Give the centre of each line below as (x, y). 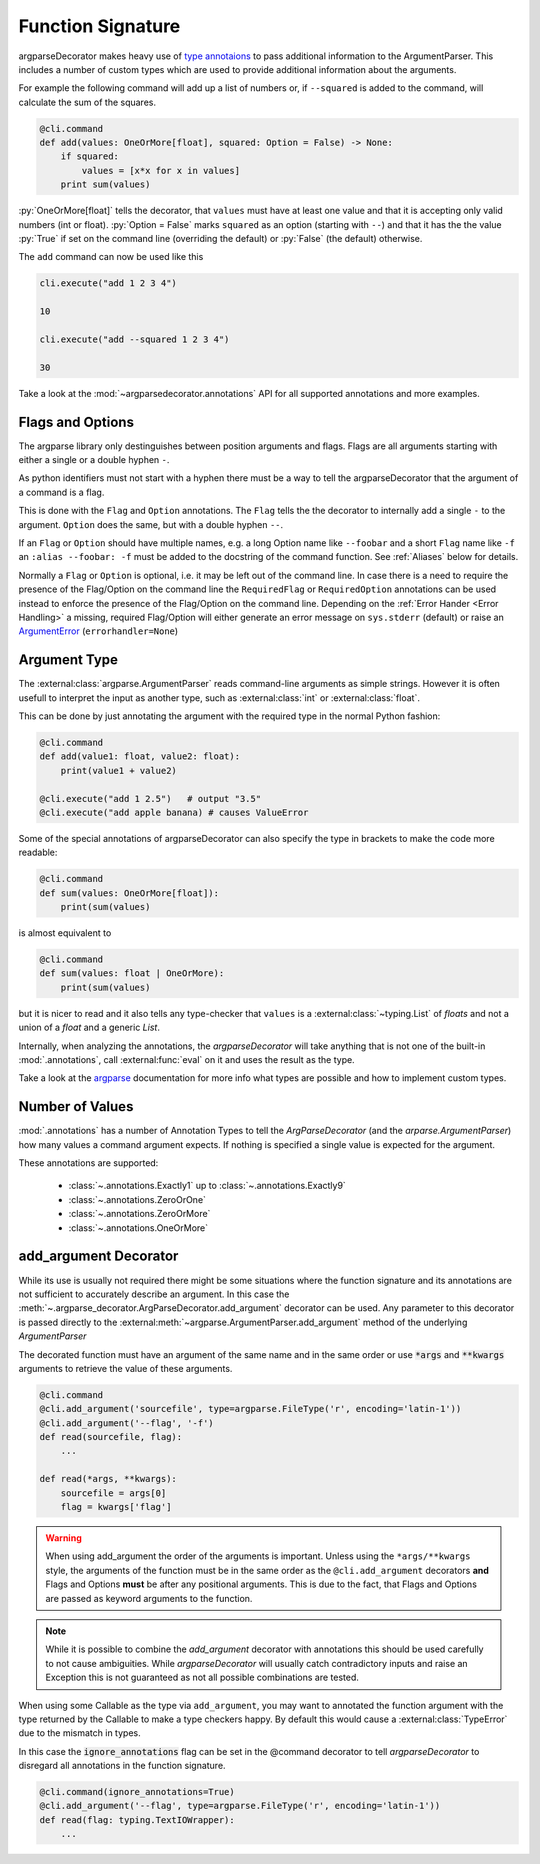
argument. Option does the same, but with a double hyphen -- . (151, 524)
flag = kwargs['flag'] (116, 1506)
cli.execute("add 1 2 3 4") (108, 283)
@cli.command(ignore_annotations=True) (137, 1792)
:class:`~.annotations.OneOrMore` (138, 1227)
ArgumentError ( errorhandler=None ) (98, 631)
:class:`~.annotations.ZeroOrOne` (137, 1199)
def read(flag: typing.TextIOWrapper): (137, 1819)
